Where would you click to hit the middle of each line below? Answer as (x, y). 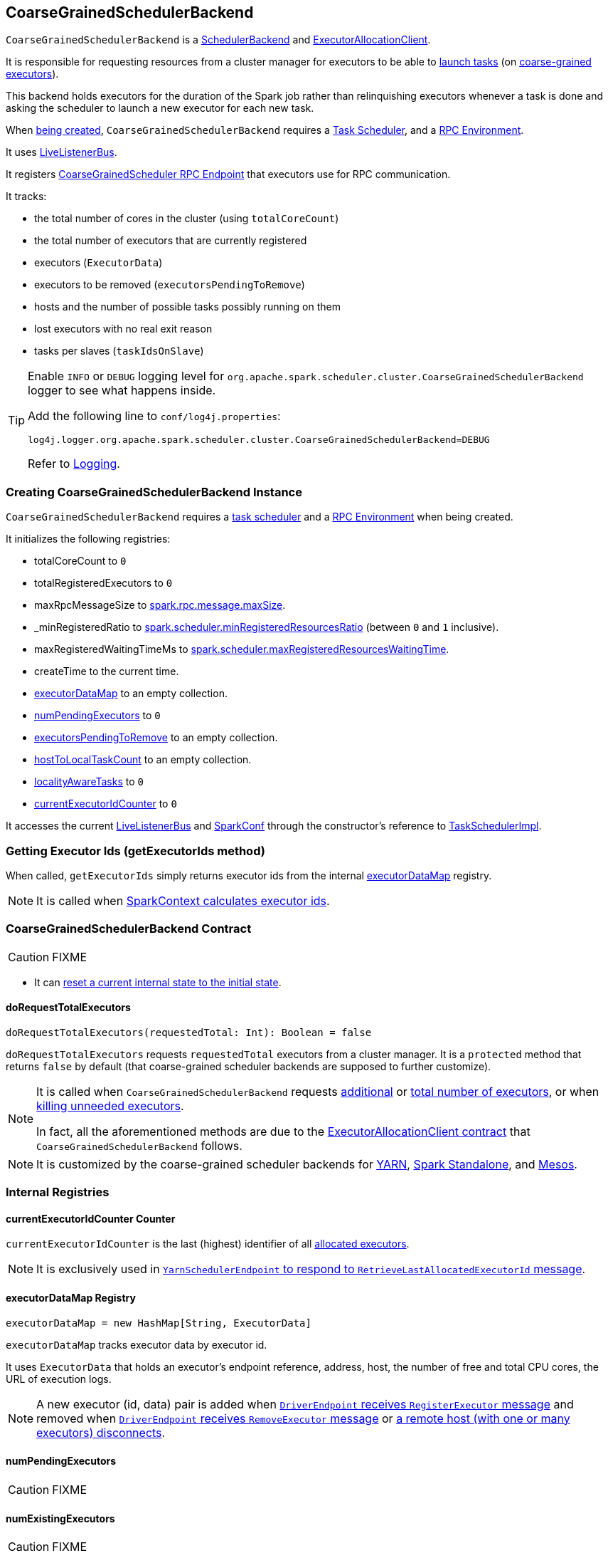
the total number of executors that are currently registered (171, 241)
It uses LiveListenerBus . (62, 152)
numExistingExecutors (60, 1518)
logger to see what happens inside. (122, 391)
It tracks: (26, 197)
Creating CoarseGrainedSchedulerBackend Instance (154, 492)
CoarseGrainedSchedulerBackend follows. (139, 1145)
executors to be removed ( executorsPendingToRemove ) (170, 285)
